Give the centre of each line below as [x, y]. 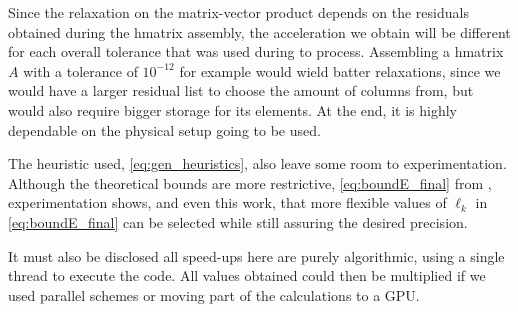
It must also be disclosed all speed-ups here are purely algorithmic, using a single [256, 255]
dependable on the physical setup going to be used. [164, 129]
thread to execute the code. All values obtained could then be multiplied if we [247, 275]
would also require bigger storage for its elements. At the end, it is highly [232, 109]
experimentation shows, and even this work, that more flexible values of [227, 202]
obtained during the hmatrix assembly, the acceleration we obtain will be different [259, 31]
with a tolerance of [80, 70]
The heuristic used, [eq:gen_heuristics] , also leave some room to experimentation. [257, 163]
